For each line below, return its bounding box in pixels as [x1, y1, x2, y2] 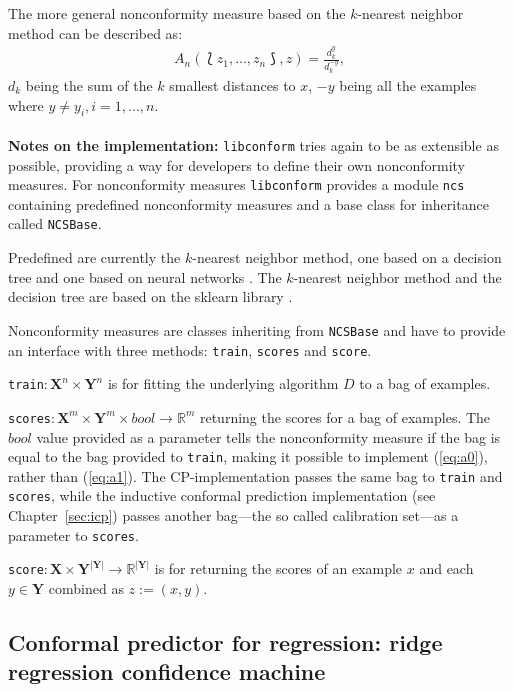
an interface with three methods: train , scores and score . [8, 339, 372, 360]
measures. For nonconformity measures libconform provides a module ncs [8, 174, 465, 195]
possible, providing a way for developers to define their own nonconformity [8, 154, 466, 175]
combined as [48, 577, 124, 598]
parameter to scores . [8, 524, 139, 545]
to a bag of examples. [359, 373, 491, 394]
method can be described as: [8, 22, 183, 43]
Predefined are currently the [8, 247, 181, 268]
